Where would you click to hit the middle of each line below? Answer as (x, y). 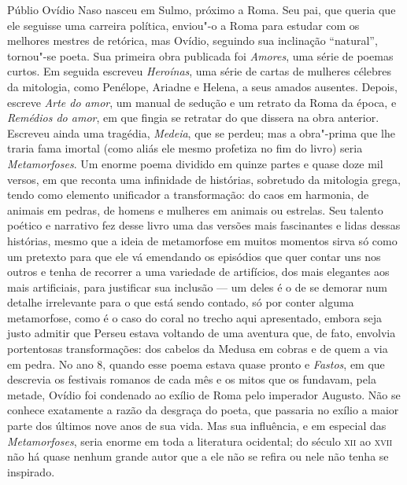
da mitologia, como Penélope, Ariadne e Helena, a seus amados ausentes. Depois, (202, 86)
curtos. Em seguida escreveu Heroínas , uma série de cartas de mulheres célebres (199, 71)
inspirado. (31, 471)
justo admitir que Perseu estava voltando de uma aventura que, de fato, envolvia (202, 333)
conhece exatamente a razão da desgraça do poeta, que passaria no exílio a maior (203, 410)
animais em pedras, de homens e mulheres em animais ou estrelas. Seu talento (195, 209)
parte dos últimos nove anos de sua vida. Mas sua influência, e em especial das (197, 426)
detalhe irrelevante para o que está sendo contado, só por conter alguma (181, 302)
